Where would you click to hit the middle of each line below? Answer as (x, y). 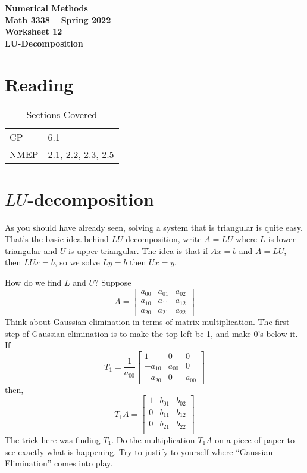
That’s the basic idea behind (57, 239)
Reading (39, 84)
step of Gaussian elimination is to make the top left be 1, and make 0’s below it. (151, 333)
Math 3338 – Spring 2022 (58, 19)
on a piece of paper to (255, 439)
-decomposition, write (162, 239)
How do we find (33, 282)
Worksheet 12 (34, 31)
